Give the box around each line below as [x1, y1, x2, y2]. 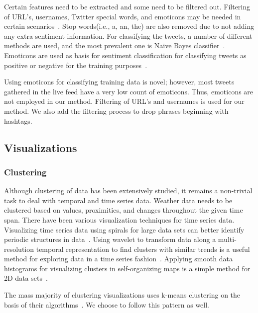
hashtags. [4, 115, 32, 126]
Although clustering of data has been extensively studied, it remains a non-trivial [4, 185, 253, 196]
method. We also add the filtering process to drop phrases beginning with [4, 105, 229, 116]
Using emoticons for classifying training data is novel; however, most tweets [4, 77, 235, 87]
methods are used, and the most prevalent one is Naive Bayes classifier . [4, 40, 225, 51]
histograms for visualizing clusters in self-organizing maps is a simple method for [4, 263, 251, 273]
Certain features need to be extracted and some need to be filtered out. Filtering [4, 1, 251, 11]
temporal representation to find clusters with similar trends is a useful [36, 243, 250, 254]
